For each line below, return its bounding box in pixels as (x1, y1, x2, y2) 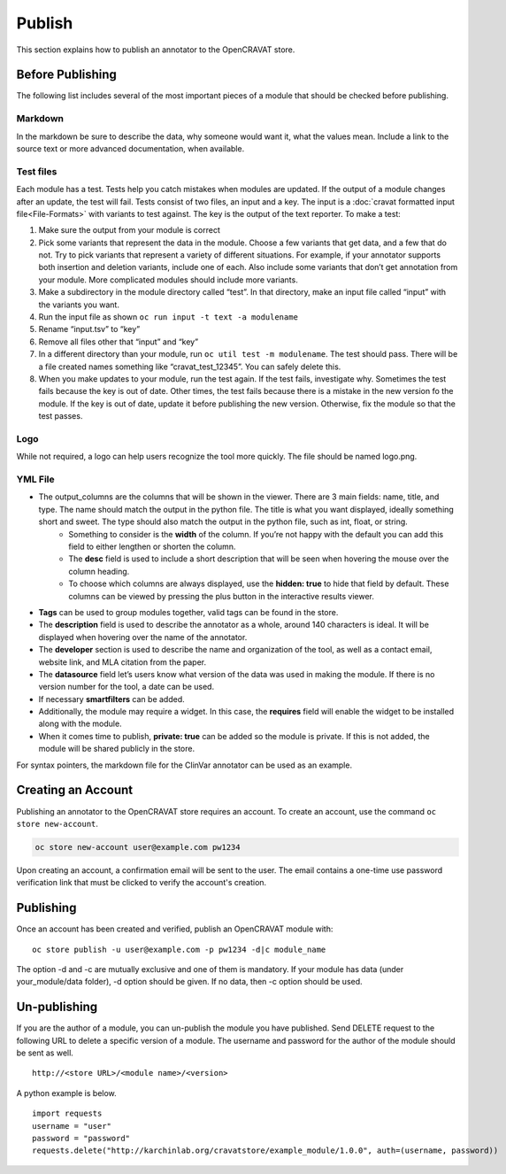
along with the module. (38, 718, 123, 730)
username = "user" (32, 1121, 112, 1131)
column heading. (68, 566, 130, 576)
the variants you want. (38, 299, 119, 310)
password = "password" (32, 1133, 131, 1144)
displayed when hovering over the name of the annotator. (38, 631, 248, 642)
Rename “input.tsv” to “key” (38, 324, 141, 335)
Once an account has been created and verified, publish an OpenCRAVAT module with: (16, 923, 333, 934)
